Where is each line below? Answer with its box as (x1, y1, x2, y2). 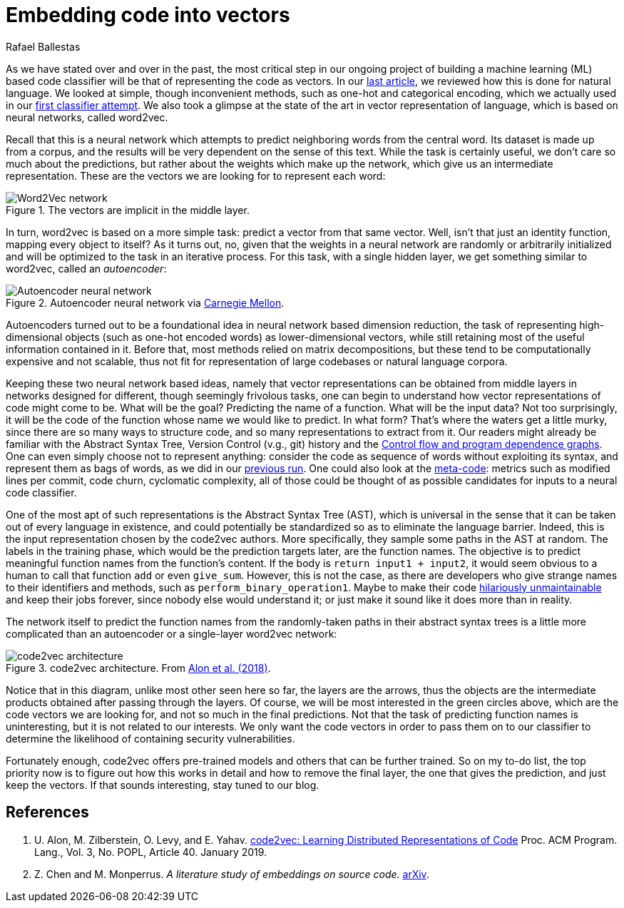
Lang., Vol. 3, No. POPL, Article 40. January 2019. (34, 845, 267, 858)
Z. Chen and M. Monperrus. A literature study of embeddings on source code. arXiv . (34, 867, 429, 880)
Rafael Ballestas (6, 40, 81, 53)
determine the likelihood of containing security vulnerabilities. (6, 732, 295, 745)
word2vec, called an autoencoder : (6, 262, 167, 275)
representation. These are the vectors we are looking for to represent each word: (6, 169, 386, 182)
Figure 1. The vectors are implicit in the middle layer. (6, 203, 250, 216)
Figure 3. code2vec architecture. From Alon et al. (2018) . (6, 661, 271, 674)
